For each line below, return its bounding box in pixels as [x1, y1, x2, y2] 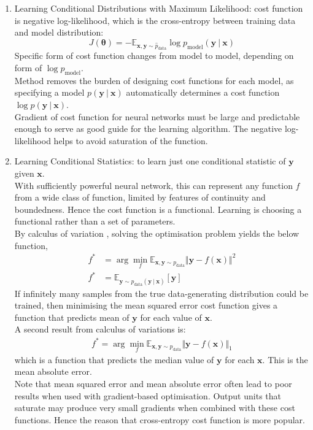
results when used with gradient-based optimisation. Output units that [14, 389, 281, 402]
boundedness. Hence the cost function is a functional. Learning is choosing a [14, 202, 302, 215]
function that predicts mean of [14, 310, 129, 323]
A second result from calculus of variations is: [14, 323, 186, 336]
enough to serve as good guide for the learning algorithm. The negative [14, 122, 282, 135]
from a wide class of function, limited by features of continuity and [14, 191, 266, 204]
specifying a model [14, 86, 85, 99]
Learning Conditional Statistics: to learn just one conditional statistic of [14, 155, 286, 167]
